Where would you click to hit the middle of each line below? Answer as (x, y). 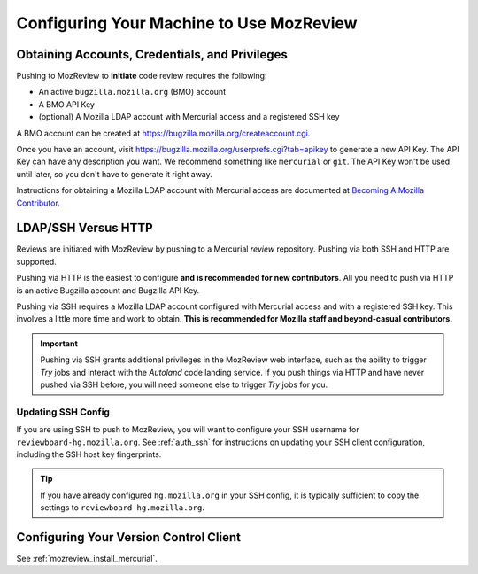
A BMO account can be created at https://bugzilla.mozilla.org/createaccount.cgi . (163, 133)
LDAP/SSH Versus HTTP (85, 228)
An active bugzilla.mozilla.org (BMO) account (132, 92)
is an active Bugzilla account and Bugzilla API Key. (108, 290)
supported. (36, 261)
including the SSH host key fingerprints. (89, 454)
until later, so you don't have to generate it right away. (114, 174)
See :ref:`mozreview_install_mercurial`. (87, 558)
